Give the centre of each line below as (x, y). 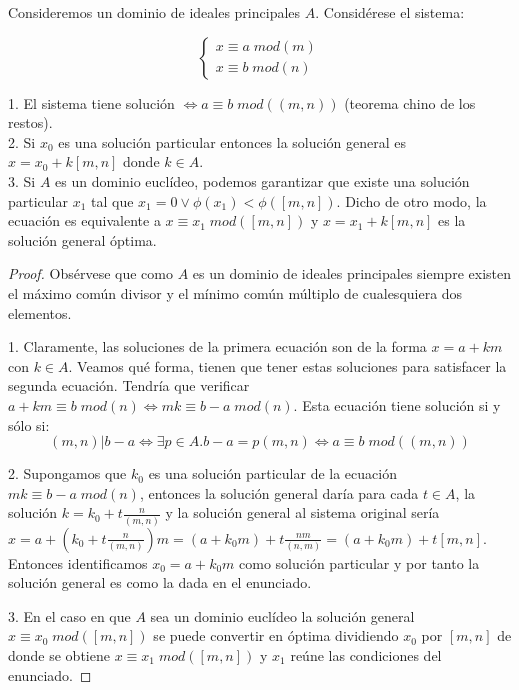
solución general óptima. (82, 239)
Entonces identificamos (78, 562)
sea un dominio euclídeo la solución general (282, 615)
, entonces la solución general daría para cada (279, 492)
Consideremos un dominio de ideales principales (154, 12)
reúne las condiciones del (366, 654)
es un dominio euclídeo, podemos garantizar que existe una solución (262, 180)
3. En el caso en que (69, 615)
